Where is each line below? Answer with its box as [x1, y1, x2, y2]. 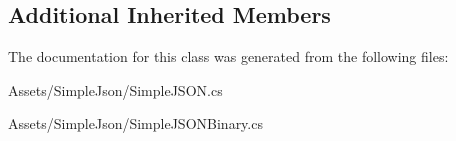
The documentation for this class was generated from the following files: [8, 46, 449, 67]
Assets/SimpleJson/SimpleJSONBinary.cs [8, 113, 263, 134]
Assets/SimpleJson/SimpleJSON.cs [8, 79, 223, 100]
